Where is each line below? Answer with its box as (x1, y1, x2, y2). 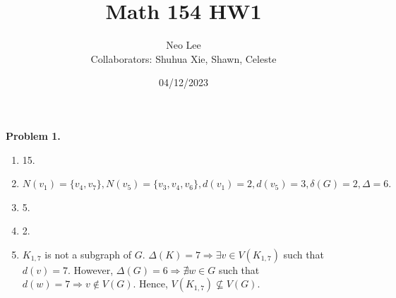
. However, (68, 262, 114, 277)
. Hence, (133, 276, 168, 291)
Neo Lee (166, 37, 201, 52)
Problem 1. (6, 128, 61, 143)
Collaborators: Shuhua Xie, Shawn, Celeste (90, 51, 277, 66)
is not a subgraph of (44, 246, 132, 261)
